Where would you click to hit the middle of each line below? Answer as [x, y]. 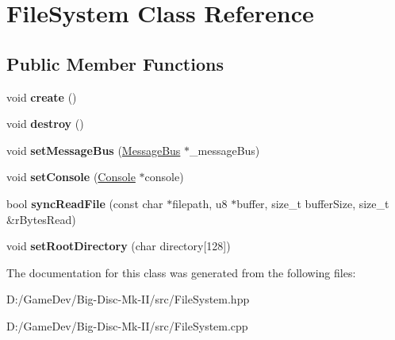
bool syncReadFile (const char [85, 203]
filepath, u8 [200, 203]
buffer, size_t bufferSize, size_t [313, 203]
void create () [42, 97]
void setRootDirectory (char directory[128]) [119, 246]
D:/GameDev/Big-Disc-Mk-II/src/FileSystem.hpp [128, 299]
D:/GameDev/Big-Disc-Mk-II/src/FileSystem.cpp [127, 325]
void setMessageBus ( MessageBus [94, 150]
